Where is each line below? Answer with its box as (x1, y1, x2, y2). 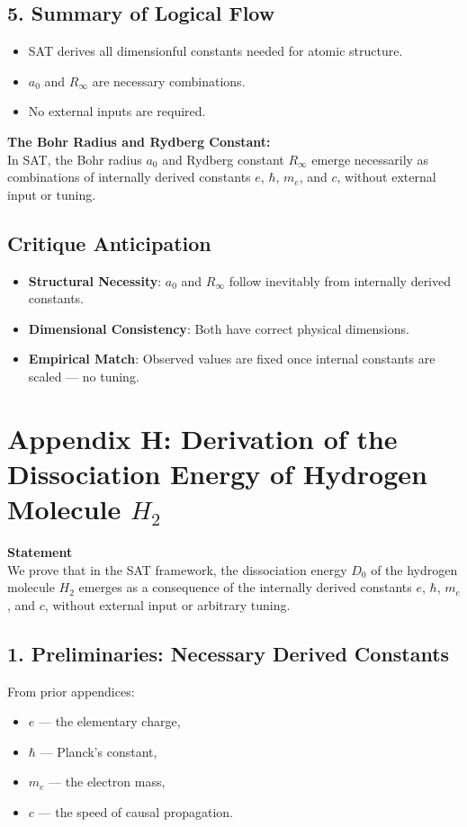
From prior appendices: (7, 681, 135, 700)
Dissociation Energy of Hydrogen (7, 454, 427, 491)
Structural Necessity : (28, 271, 162, 290)
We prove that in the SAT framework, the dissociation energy (7, 560, 347, 579)
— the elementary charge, (38, 712, 181, 731)
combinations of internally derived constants (7, 167, 251, 186)
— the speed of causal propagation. (38, 802, 233, 821)
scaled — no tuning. (28, 366, 139, 385)
